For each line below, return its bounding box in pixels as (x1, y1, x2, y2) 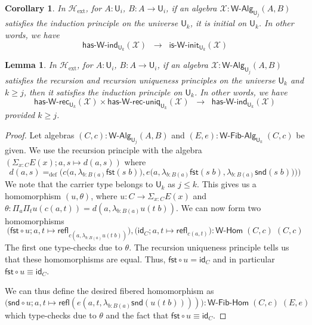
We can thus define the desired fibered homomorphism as (5, 284, 214, 297)
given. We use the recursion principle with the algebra (5, 144, 202, 156)
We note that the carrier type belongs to (5, 178, 153, 190)
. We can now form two (175, 201, 261, 213)
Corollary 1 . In (5, 2, 66, 14)
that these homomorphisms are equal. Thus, (5, 252, 166, 265)
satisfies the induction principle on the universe (5, 17, 178, 29)
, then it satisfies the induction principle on (23, 85, 183, 98)
